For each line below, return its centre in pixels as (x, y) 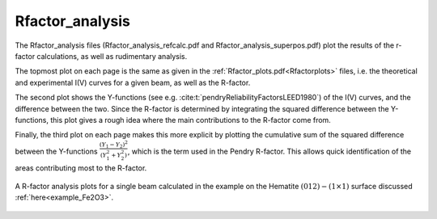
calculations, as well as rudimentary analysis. (112, 56)
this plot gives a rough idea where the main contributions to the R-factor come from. (190, 120)
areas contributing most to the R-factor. (81, 168)
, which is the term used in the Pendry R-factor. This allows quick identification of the (269, 151)
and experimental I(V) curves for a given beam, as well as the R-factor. (133, 82)
